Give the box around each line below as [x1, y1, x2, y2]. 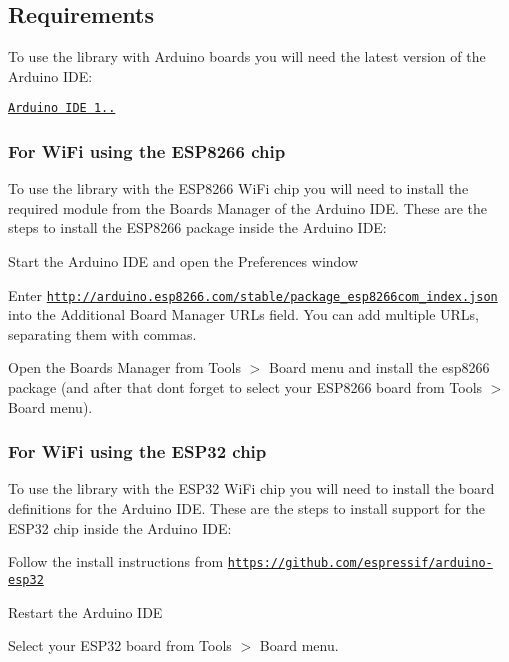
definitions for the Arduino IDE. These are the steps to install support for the [8, 498, 486, 519]
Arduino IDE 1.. [8, 101, 116, 116]
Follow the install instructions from [8, 551, 224, 572]
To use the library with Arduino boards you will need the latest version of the [8, 46, 486, 67]
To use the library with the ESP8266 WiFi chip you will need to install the [8, 178, 469, 199]
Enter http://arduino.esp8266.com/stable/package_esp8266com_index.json [8, 284, 498, 305]
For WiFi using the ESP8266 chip [8, 138, 286, 163]
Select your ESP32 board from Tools [8, 635, 232, 656]
